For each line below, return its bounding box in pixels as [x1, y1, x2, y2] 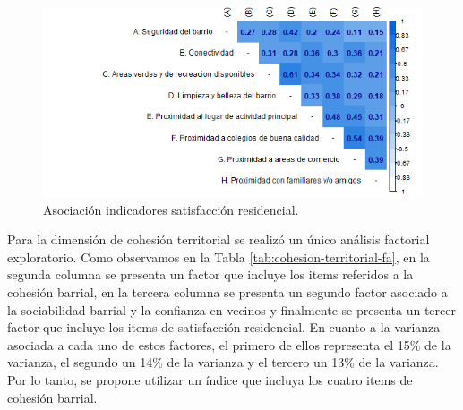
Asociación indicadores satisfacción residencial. [43, 200, 299, 218]
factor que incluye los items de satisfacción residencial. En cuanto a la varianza [7, 318, 441, 337]
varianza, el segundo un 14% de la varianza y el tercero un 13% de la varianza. [7, 353, 439, 372]
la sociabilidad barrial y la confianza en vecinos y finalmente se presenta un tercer [7, 300, 456, 319]
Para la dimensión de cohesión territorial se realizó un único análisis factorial [7, 230, 430, 249]
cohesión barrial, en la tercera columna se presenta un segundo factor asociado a [7, 282, 448, 301]
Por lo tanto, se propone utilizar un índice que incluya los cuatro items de [7, 370, 413, 389]
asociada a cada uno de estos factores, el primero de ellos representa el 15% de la [7, 335, 451, 354]
